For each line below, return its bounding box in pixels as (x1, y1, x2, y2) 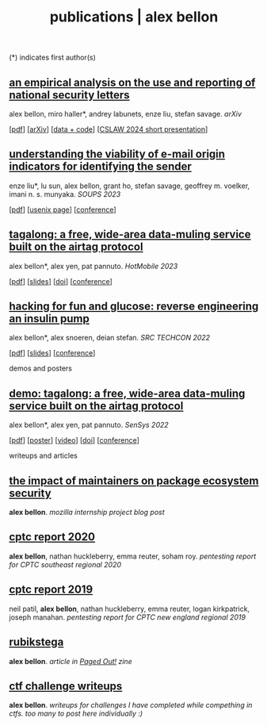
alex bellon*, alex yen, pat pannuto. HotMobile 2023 (9, 261, 178, 271)
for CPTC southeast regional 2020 (9, 559, 122, 569)
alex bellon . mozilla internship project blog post (9, 508, 165, 517)
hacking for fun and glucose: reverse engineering (9, 300, 259, 313)
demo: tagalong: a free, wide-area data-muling (9, 386, 246, 400)
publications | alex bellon (49, 8, 219, 26)
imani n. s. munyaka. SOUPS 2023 (9, 189, 121, 198)
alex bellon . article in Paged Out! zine (9, 656, 133, 666)
